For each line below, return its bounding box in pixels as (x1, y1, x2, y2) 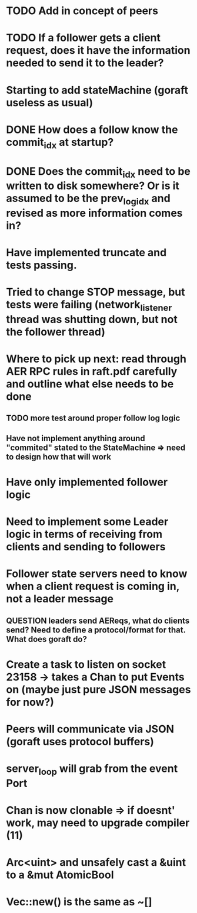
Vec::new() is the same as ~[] (6, 895, 152, 909)
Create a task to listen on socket (6, 657, 166, 671)
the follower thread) (6, 325, 106, 338)
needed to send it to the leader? (6, 56, 164, 70)
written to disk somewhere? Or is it (6, 179, 179, 193)
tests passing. (6, 258, 78, 272)
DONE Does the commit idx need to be (6, 164, 191, 180)
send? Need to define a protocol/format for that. (6, 625, 186, 635)
